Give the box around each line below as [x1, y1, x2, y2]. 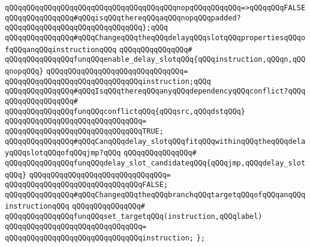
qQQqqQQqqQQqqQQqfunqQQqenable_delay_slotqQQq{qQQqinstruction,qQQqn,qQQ [5, 55, 306, 64]
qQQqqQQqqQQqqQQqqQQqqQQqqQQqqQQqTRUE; [5, 126, 164, 135]
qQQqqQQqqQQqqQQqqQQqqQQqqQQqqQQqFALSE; [5, 180, 168, 189]
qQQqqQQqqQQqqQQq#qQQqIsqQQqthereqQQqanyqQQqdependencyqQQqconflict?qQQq [5, 87, 306, 96]
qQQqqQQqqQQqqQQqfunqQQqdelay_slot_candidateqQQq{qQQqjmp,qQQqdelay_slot [5, 158, 306, 167]
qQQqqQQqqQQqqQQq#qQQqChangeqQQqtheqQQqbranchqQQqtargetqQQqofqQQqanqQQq [5, 190, 306, 199]
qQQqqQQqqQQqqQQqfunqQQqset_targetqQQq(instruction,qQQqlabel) [5, 212, 263, 221]
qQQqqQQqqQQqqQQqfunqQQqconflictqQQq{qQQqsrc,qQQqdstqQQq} [5, 107, 245, 116]
